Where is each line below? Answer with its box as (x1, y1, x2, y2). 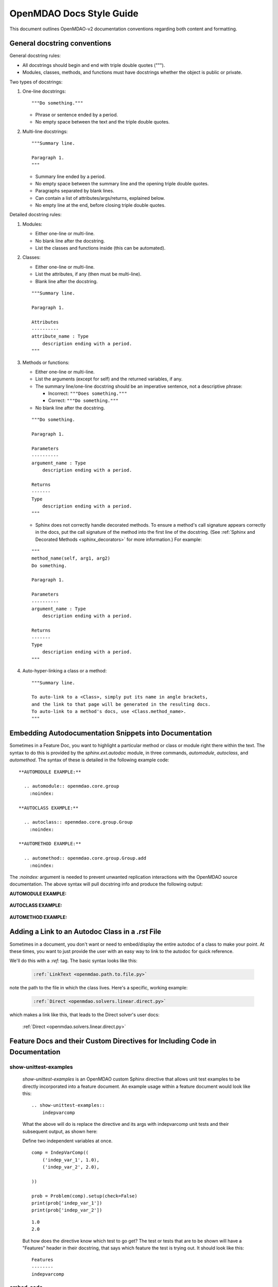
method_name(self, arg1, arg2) (31, 555, 111, 561)
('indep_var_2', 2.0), (42, 1164, 100, 1170)
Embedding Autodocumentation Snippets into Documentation (9, 729, 212, 738)
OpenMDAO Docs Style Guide (9, 8, 138, 19)
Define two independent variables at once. (22, 1138, 113, 1144)
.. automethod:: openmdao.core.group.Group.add (24, 855, 147, 861)
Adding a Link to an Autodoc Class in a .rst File (9, 927, 162, 936)
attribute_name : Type (31, 334, 89, 339)
